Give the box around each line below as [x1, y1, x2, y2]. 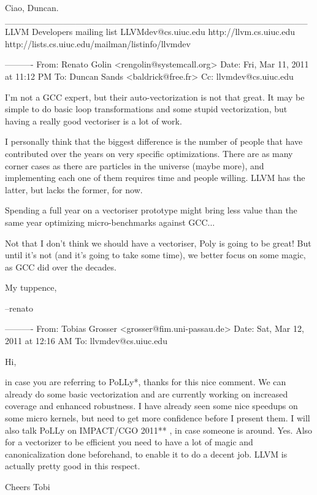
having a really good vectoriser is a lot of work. [5, 114, 182, 127]
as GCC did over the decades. [5, 260, 116, 273]
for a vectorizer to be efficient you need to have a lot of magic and [5, 436, 253, 448]
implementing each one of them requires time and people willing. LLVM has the [5, 171, 305, 184]
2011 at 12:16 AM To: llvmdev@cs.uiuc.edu [5, 334, 167, 347]
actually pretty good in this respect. [5, 459, 140, 472]
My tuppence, [5, 281, 57, 294]
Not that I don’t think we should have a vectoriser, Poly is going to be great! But [5, 236, 311, 249]
